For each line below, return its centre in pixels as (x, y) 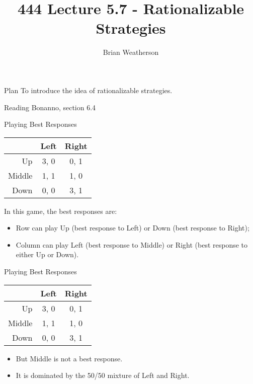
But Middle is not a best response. (69, 358)
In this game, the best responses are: (61, 211)
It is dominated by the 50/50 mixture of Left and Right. (103, 375)
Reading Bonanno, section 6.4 (50, 107)
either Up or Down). (47, 254)
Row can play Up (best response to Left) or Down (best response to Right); (133, 228)
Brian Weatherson (131, 52)
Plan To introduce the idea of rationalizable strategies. (88, 90)
